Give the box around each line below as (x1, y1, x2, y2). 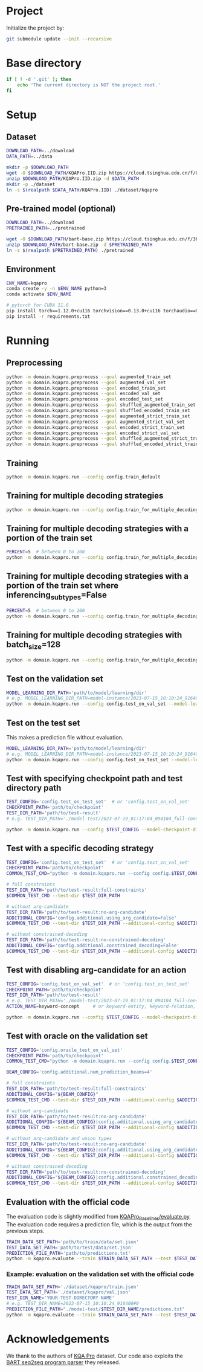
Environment (6, 264, 56, 274)
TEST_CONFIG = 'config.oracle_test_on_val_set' (6, 1047, 123, 1053)
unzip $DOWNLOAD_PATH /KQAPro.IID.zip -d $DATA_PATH (6, 175, 139, 182)
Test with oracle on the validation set (6, 1031, 148, 1042)
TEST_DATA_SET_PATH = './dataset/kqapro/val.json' (6, 1289, 131, 1295)
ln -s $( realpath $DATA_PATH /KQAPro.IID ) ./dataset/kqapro (6, 187, 158, 193)
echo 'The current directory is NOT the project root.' (17, 82, 161, 88)
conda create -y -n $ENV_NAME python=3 (6, 286, 107, 292)
